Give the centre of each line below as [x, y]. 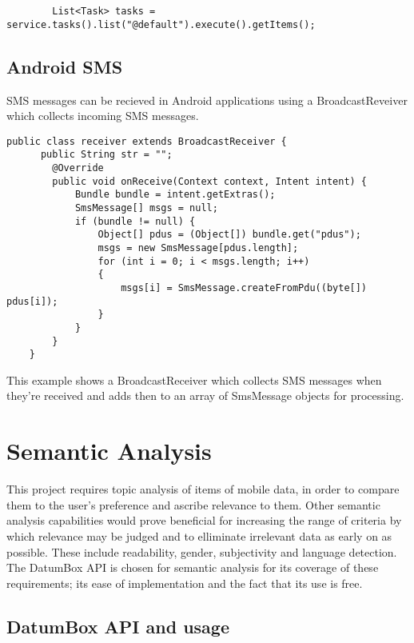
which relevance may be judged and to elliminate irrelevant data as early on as [199, 535]
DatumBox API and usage [118, 626]
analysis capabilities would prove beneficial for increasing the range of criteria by [204, 520]
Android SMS [65, 66]
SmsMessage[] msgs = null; [146, 208]
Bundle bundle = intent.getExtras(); [175, 195]
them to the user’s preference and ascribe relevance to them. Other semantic [193, 504]
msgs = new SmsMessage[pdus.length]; [198, 248]
